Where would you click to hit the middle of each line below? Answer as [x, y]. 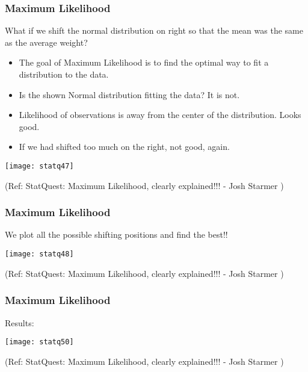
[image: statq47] [39, 166]
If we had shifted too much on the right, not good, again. [124, 147]
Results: [20, 322]
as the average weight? [46, 42]
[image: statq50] [39, 342]
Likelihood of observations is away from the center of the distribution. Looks [160, 115]
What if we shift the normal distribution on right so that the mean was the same [154, 30]
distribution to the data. [64, 74]
